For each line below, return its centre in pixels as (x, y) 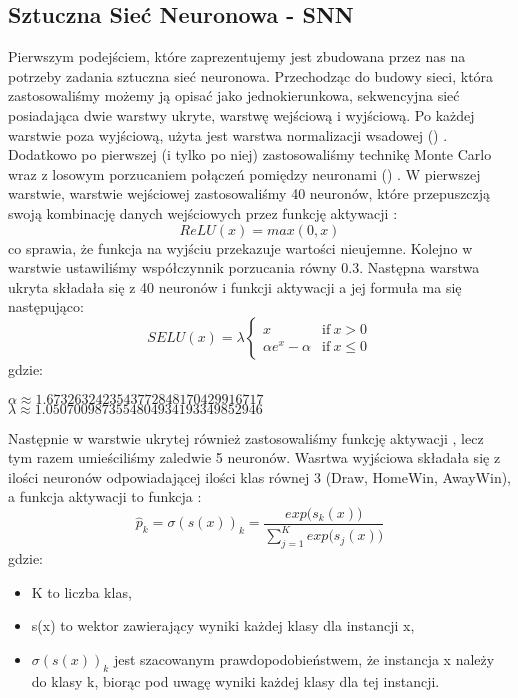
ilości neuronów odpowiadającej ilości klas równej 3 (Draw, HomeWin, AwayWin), (260, 476)
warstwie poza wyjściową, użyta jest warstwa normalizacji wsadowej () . (228, 134)
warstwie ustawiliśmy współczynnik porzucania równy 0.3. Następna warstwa (244, 267)
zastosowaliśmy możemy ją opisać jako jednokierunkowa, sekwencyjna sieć (234, 95)
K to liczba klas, (81, 591)
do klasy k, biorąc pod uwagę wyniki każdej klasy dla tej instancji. (235, 680)
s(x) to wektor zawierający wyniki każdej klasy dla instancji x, (223, 625)
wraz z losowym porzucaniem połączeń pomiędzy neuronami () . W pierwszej (244, 173)
